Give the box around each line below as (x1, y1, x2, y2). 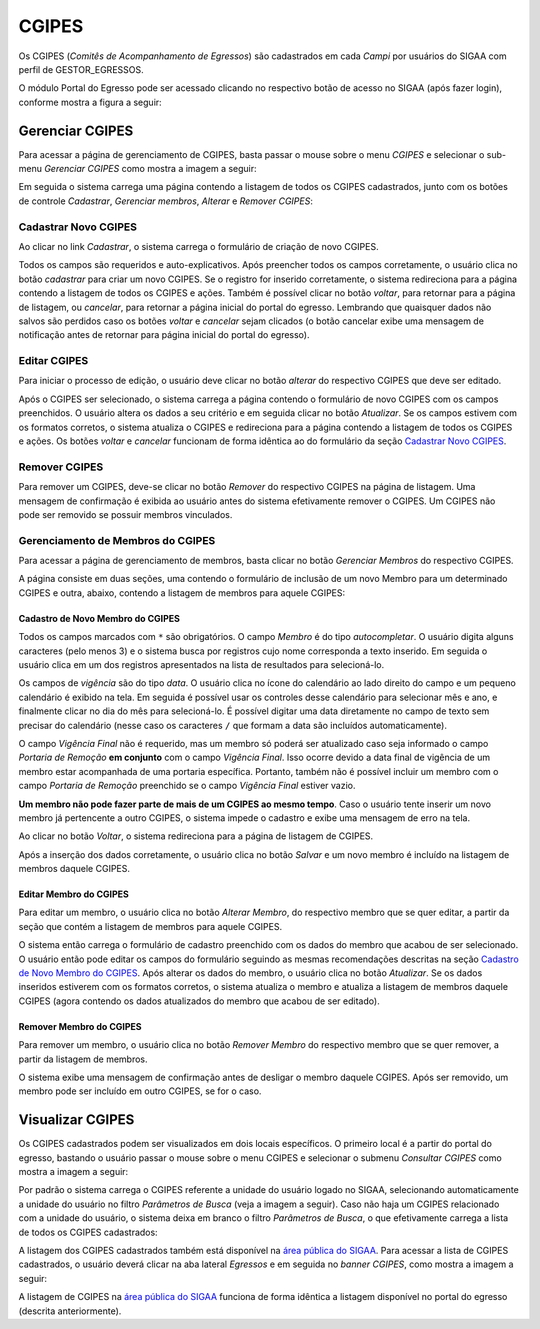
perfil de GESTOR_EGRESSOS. (18, 63, 144, 75)
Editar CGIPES (18, 354, 89, 368)
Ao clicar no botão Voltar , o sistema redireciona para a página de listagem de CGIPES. (18, 830, 374, 842)
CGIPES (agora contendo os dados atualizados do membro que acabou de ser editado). (18, 995, 380, 1007)
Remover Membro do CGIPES (18, 1020, 142, 1032)
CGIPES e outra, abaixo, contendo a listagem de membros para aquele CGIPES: (18, 586, 346, 599)
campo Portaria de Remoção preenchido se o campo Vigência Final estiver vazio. (18, 780, 356, 792)
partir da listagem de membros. (18, 1053, 149, 1065)
